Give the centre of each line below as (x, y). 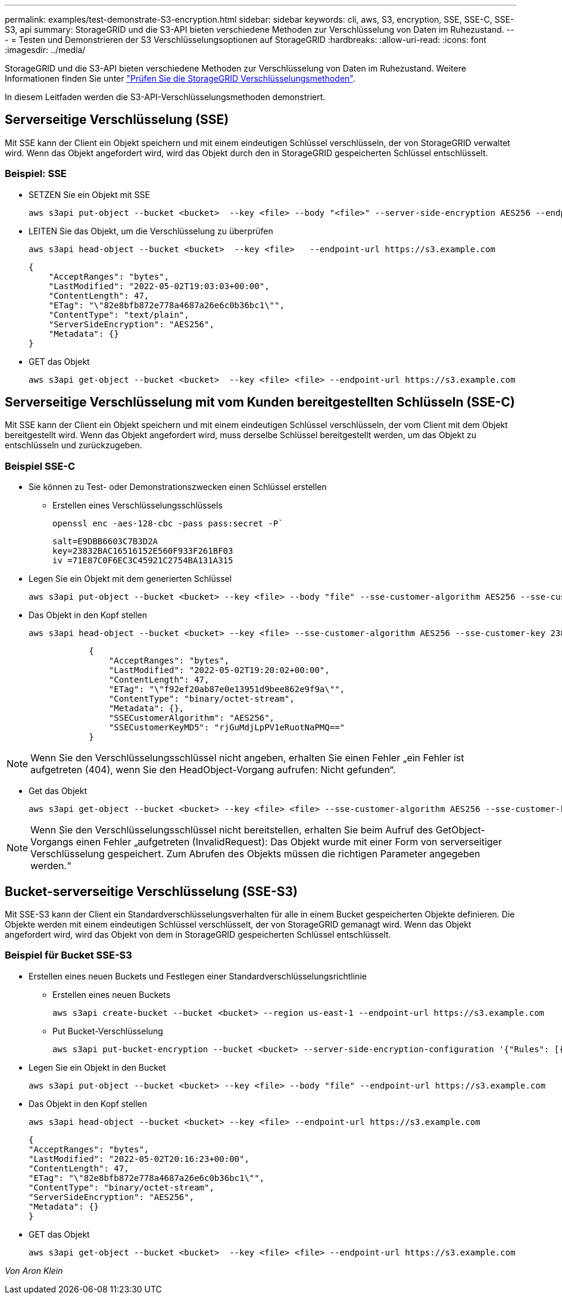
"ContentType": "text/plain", (119, 314)
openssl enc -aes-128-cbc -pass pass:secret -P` (168, 524)
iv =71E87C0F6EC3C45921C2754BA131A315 (143, 561)
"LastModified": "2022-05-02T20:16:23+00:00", (139, 1159)
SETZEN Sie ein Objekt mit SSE (89, 194)
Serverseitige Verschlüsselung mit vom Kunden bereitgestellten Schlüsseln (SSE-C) (260, 402)
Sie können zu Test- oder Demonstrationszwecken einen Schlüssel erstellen (178, 487)
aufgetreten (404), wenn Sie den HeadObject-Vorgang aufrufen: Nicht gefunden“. (213, 770)
